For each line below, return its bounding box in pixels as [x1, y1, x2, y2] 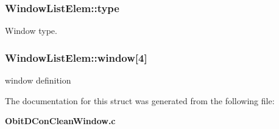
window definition [5, 74, 71, 87]
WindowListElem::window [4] [5, 50, 147, 65]
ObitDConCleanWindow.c [5, 114, 116, 127]
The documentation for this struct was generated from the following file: [5, 94, 275, 107]
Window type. [5, 24, 57, 37]
